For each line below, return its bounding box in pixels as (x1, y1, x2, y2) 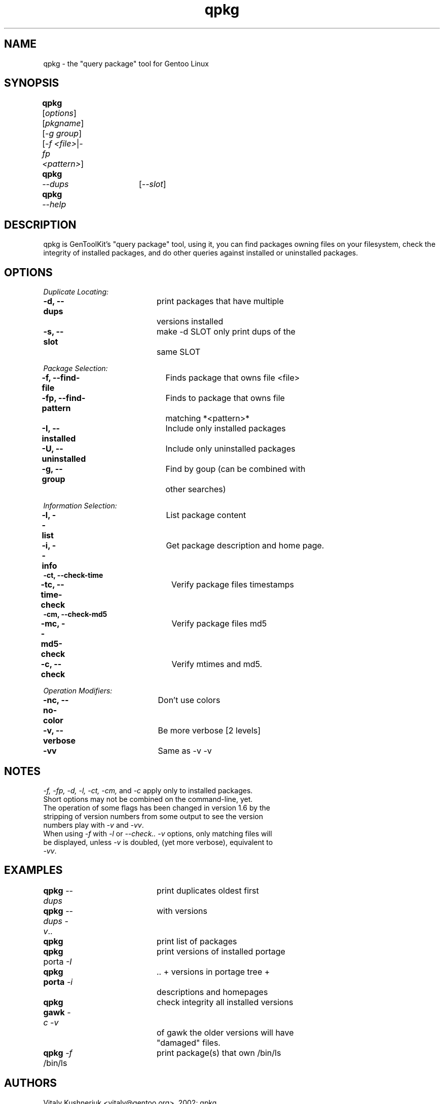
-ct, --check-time (43, 571, 103, 580)
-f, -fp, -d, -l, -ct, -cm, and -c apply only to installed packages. (43, 786, 253, 795)
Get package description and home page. (166, 540, 324, 551)
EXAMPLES (4, 864, 63, 877)
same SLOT (157, 347, 201, 357)
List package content (166, 510, 246, 521)
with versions (157, 905, 208, 916)
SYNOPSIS (4, 77, 59, 90)
